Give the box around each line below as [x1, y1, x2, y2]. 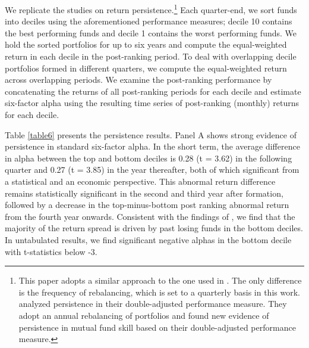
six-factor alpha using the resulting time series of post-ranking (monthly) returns [5, 97, 299, 109]
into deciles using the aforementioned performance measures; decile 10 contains [5, 15, 292, 27]
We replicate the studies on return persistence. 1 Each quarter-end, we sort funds [5, 2, 297, 15]
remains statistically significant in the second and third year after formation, [5, 187, 283, 199]
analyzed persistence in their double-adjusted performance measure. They [18, 297, 287, 310]
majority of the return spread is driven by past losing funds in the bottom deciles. [5, 222, 303, 234]
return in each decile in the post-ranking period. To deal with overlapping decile [5, 50, 297, 63]
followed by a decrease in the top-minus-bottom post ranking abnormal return [5, 198, 289, 211]
